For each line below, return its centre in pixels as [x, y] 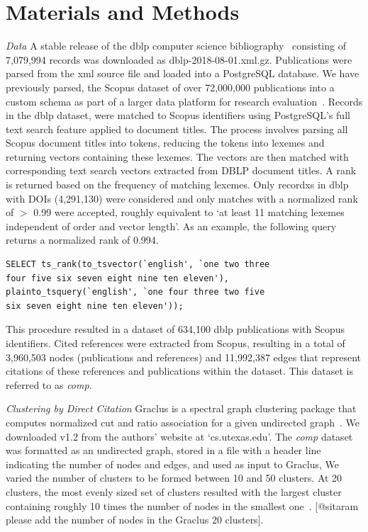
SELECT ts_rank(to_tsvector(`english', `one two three [138, 265]
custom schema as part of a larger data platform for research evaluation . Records [184, 101]
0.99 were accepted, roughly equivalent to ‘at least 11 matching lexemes [189, 212]
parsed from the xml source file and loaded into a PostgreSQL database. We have [183, 73]
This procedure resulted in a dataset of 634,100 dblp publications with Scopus [175, 329]
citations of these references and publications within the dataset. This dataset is [179, 371]
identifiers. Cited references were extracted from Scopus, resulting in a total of [175, 343]
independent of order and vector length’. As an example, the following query [171, 226]
